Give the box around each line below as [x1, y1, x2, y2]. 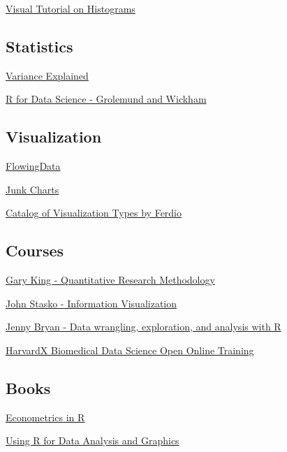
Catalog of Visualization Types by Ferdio [6, 205, 182, 220]
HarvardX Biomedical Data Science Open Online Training [6, 342, 254, 357]
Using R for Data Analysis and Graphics [6, 433, 179, 448]
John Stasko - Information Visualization [6, 296, 177, 310]
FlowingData [6, 159, 61, 173]
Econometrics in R [6, 409, 85, 424]
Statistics [6, 35, 73, 57]
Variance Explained [6, 68, 89, 82]
